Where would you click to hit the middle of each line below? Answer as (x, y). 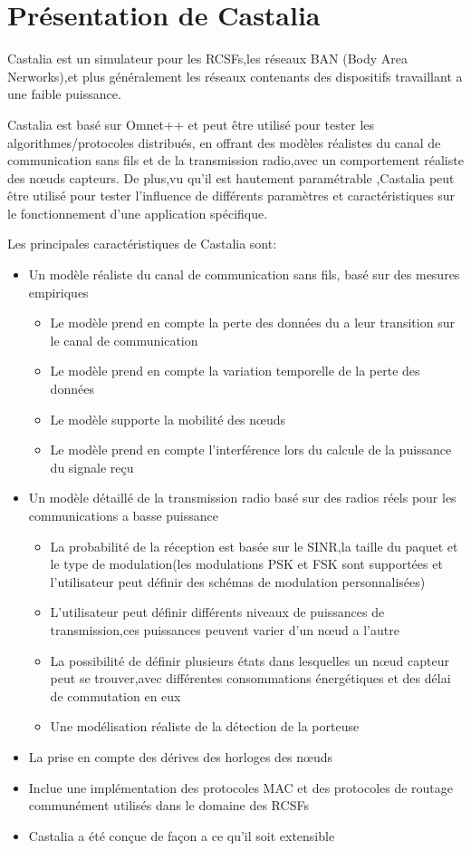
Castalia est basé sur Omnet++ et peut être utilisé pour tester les (191, 124)
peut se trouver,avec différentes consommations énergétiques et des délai (250, 678)
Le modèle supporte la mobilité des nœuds (168, 419)
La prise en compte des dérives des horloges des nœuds (181, 756)
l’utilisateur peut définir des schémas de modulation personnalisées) (238, 581)
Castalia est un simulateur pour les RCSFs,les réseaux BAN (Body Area (208, 59)
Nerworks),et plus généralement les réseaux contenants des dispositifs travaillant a (235, 76)
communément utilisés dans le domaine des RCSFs (168, 805)
